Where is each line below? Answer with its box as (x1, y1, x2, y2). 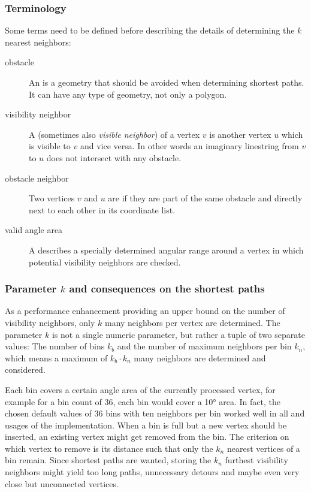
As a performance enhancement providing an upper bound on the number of (5, 304, 285, 317)
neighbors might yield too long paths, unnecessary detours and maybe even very (5, 466, 300, 478)
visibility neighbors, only (5, 316, 95, 328)
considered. (5, 363, 46, 376)
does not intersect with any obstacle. (46, 151, 182, 164)
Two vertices (29, 192, 75, 204)
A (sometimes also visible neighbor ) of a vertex (29, 128, 200, 140)
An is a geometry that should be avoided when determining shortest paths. (29, 76, 304, 88)
